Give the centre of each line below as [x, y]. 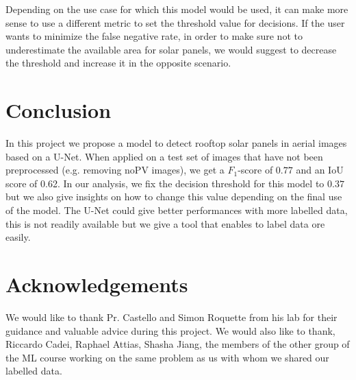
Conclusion [59, 110]
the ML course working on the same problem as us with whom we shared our [167, 357]
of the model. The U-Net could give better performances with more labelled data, [177, 210]
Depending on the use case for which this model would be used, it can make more [177, 9]
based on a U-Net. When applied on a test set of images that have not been [164, 156]
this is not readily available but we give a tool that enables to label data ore [165, 223]
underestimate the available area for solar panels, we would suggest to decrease [171, 49]
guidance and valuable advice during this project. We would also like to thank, [170, 330]
